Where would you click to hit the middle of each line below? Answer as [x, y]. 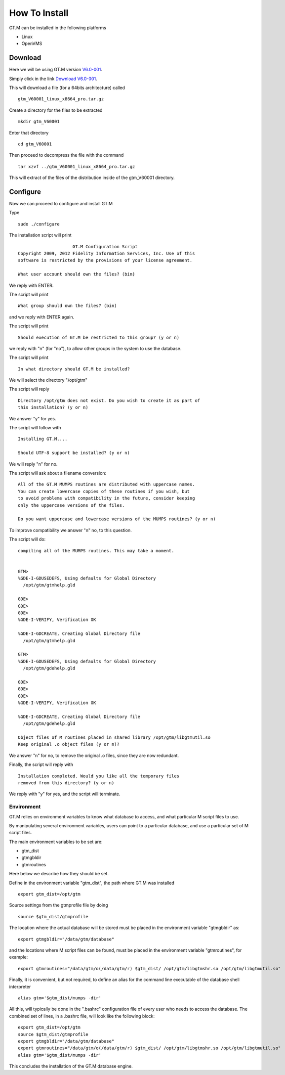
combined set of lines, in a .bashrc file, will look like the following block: [82, 1016]
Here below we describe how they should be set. [59, 874]
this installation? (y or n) [53, 407]
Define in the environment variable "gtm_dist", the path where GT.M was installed [92, 883]
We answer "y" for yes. [33, 418]
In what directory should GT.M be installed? [74, 369]
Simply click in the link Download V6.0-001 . [53, 79]
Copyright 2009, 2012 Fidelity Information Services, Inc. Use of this [106, 253]
